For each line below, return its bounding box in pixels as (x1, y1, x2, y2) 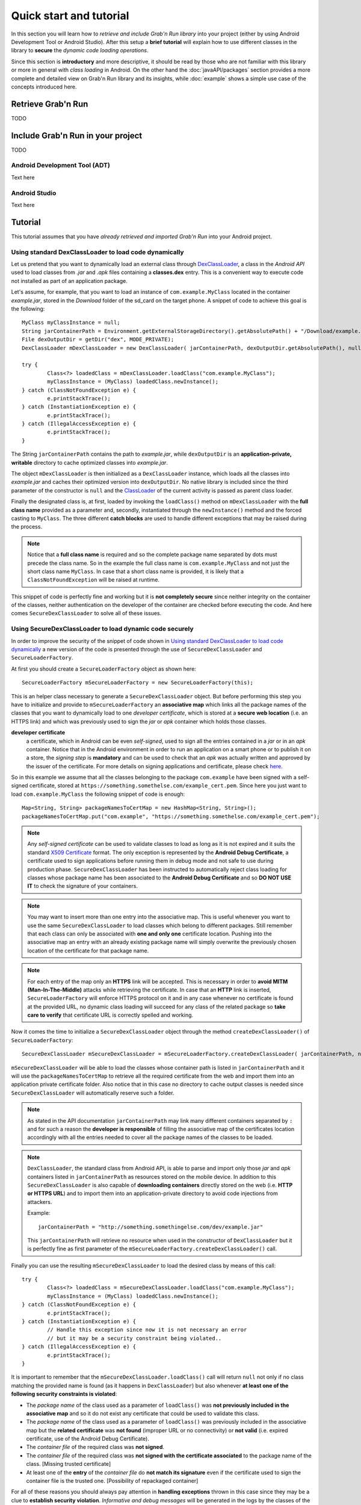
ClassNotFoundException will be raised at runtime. (27, 576, 159, 583)
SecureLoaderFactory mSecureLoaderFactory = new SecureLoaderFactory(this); (22, 679, 254, 686)
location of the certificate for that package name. (27, 947, 149, 954)
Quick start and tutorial (11, 9, 129, 22)
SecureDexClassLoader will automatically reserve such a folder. (11, 1089, 174, 1096)
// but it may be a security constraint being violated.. (47, 1335, 222, 1342)
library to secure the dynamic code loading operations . (11, 47, 149, 54)
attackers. (27, 1198, 52, 1205)
